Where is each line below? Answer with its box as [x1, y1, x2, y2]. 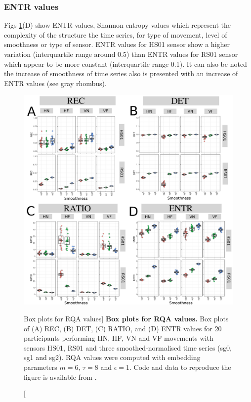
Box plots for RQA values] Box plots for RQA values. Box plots [24, 313, 229, 323]
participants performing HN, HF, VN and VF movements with [24, 333, 213, 343]
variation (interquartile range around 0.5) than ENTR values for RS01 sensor [4, 49, 238, 59]
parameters [24, 361, 57, 372]
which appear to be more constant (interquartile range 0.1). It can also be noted [4, 58, 247, 69]
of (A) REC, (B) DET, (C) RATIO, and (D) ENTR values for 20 [24, 323, 222, 333]
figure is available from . [24, 371, 97, 382]
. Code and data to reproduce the [129, 361, 231, 372]
